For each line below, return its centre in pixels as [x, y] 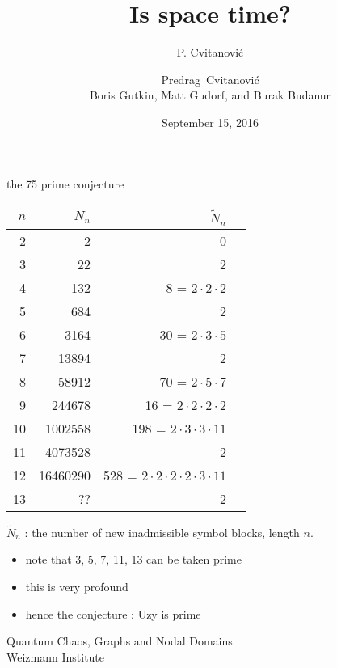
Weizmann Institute [56, 656]
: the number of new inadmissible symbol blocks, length [162, 532]
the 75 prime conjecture [65, 183]
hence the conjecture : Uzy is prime [113, 613]
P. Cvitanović [210, 52]
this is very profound [77, 586]
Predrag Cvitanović [210, 79]
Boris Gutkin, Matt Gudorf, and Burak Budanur [210, 95]
